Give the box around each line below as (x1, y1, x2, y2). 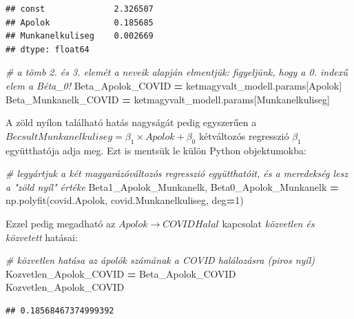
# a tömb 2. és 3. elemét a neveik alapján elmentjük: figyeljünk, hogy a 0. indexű (6, 65, 348, 79)
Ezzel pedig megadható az (6, 216, 116, 230)
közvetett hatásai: (6, 229, 78, 244)
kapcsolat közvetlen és (222, 216, 315, 230)
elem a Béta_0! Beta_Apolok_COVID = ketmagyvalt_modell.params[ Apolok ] (6, 78, 342, 92)
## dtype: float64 (6, 44, 90, 54)
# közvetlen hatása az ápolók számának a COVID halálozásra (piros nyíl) (6, 253, 315, 267)
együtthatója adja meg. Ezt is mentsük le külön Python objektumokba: (6, 143, 306, 157)
